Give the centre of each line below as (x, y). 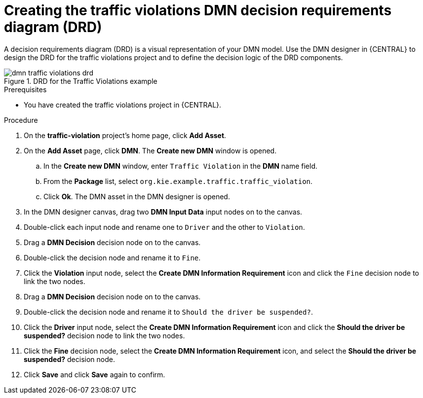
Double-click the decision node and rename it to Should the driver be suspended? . (168, 312)
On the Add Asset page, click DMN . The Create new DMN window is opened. (150, 150)
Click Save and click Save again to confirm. (95, 374)
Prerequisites (25, 89)
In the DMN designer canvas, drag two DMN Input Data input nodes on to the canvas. (163, 212)
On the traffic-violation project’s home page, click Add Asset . (125, 135)
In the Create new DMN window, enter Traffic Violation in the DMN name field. (181, 166)
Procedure (21, 120)
